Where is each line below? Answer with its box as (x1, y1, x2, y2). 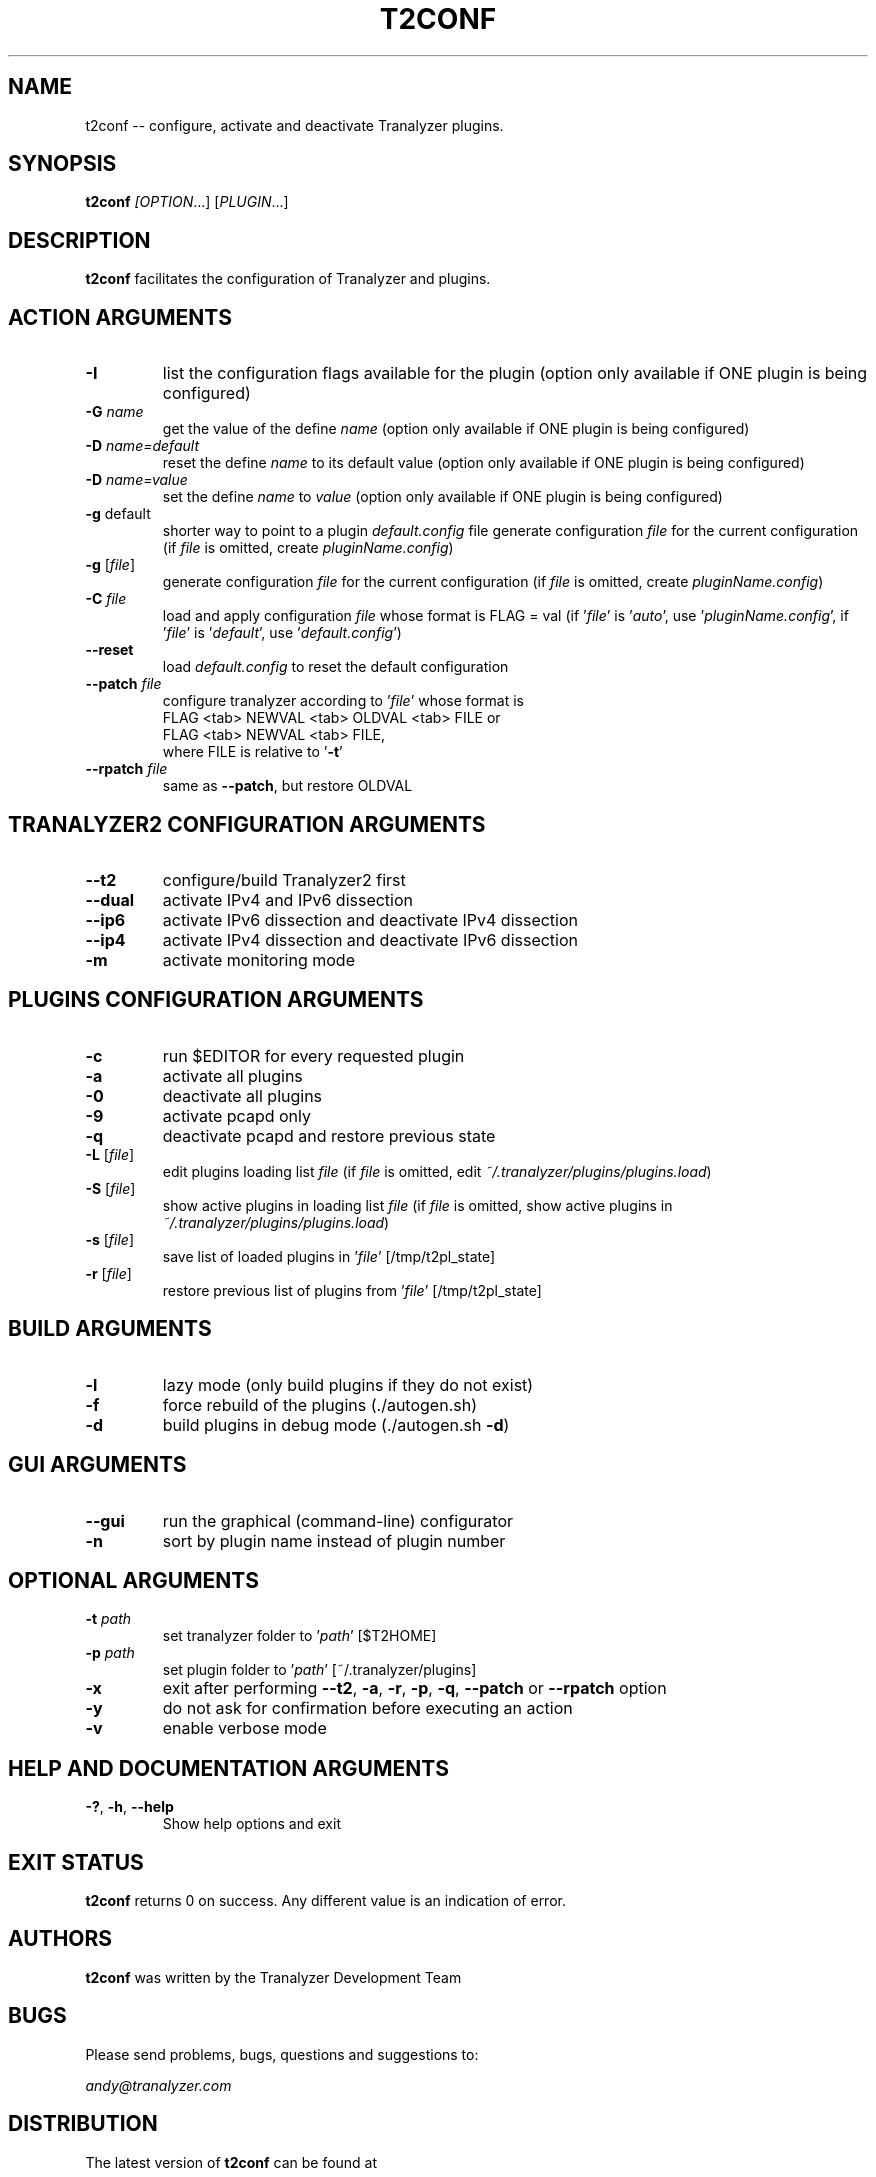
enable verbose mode (162, 1718, 327, 1739)
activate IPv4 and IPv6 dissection (162, 889, 414, 910)
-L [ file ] (85, 1145, 135, 1163)
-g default (85, 505, 151, 523)
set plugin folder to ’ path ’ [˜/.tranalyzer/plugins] (162, 1661, 477, 1679)
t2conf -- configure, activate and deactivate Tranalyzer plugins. (85, 116, 504, 134)
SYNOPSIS (8, 151, 117, 177)
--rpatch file (85, 760, 168, 778)
